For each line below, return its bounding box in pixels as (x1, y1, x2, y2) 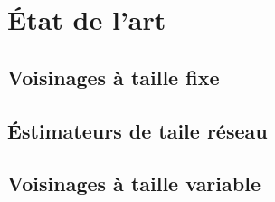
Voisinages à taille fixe (7, 63, 220, 91)
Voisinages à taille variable (7, 169, 261, 197)
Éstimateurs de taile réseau (7, 116, 268, 144)
